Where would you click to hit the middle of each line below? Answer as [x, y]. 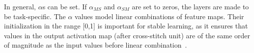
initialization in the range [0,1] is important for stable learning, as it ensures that [126, 26]
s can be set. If [65, 6]
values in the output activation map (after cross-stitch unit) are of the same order [127, 35]
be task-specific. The [35, 16]
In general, [20, 6]
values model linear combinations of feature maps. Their [159, 16]
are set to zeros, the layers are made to [190, 6]
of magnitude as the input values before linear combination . [96, 45]
